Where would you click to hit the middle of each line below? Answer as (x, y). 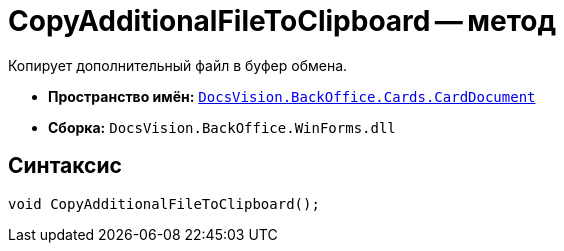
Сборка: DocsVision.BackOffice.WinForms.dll (222, 127)
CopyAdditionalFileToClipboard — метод (282, 21)
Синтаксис (65, 166)
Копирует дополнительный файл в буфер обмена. (178, 65)
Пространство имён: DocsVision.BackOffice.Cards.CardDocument (292, 96)
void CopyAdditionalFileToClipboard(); (164, 203)
